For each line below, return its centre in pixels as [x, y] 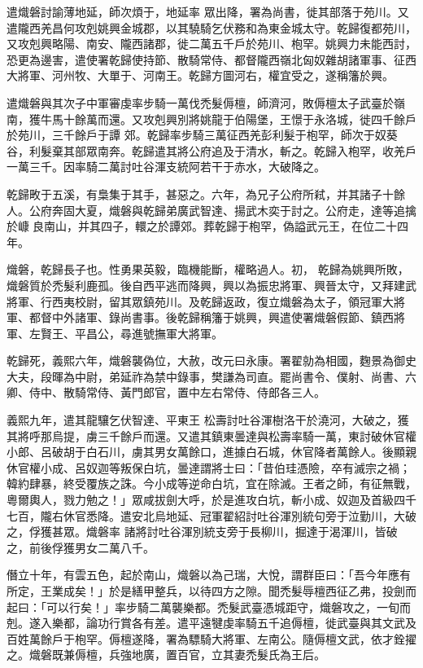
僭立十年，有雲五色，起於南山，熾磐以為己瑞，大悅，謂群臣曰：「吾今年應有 [209, 575]
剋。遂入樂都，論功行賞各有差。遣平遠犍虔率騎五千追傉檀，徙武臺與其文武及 [211, 623]
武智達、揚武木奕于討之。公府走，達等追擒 [302, 210]
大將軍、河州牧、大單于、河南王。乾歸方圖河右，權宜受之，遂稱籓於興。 [200, 75]
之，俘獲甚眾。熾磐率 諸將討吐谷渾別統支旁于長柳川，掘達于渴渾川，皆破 [202, 532]
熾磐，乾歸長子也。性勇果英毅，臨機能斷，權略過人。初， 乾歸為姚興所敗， [208, 269]
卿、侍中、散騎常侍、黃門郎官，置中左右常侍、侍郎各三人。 [166, 392]
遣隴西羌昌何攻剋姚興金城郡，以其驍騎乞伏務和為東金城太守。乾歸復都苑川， [211, 27]
